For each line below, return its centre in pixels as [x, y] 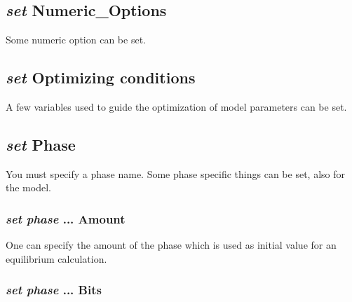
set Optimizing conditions [101, 77]
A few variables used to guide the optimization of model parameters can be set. [176, 107]
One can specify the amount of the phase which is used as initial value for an [171, 245]
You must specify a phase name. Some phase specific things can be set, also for [175, 173]
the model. [28, 187]
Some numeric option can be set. [76, 40]
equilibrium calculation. [56, 258]
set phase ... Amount [66, 218]
